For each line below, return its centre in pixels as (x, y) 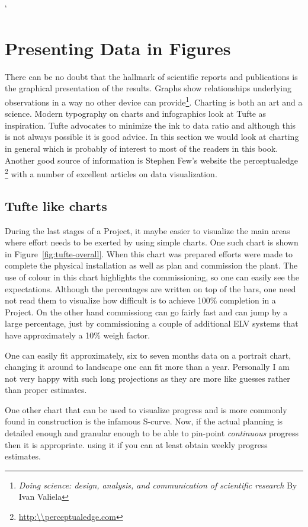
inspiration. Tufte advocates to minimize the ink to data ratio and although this (150, 125)
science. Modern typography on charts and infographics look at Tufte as (136, 114)
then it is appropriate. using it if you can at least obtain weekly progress (136, 444)
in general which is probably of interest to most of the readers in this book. (142, 148)
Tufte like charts (56, 205)
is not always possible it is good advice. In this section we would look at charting (152, 137)
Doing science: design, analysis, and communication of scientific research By (158, 485)
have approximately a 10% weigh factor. (78, 335)
